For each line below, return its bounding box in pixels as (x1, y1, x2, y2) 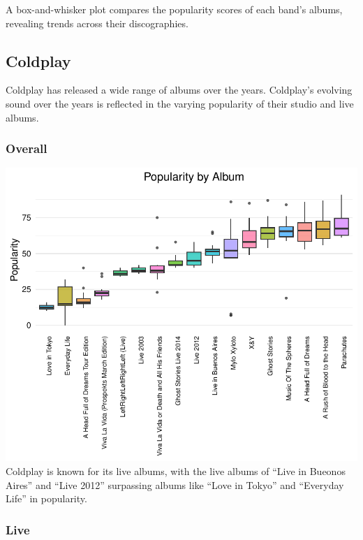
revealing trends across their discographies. (6, 15, 188, 30)
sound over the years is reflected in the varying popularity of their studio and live (6, 96, 354, 110)
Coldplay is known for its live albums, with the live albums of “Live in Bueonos (6, 463, 346, 478)
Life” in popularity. (6, 491, 87, 506)
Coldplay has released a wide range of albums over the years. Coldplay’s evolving (6, 82, 353, 97)
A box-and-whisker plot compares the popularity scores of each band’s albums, (6, 2, 343, 16)
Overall (6, 140, 47, 157)
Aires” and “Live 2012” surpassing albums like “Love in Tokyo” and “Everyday (6, 477, 344, 492)
